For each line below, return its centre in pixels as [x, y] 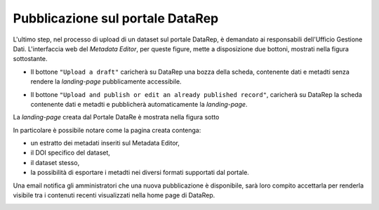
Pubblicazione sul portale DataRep [116, 18]
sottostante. [31, 59]
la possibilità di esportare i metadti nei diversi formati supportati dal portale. [140, 173]
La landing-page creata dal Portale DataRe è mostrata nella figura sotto [116, 117]
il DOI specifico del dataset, [70, 153]
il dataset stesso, [55, 162]
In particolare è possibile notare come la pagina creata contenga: [107, 130]
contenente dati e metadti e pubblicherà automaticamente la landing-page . [139, 104]
